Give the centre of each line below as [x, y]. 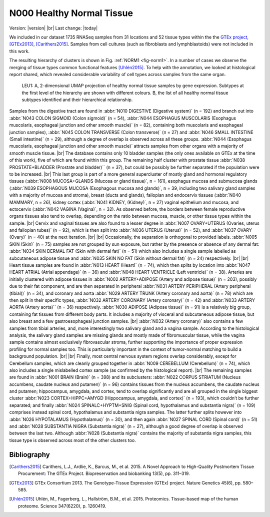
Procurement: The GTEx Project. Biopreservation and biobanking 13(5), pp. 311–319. [104, 473]
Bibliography [29, 455]
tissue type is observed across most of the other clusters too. [72, 440]
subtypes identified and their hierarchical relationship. [77, 100]
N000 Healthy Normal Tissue [71, 13]
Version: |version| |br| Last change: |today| [53, 28]
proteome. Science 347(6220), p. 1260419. [62, 506]
